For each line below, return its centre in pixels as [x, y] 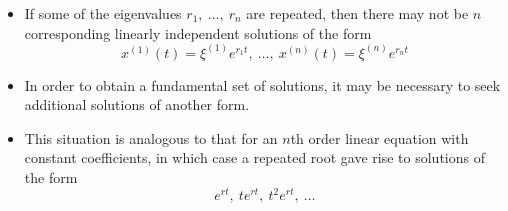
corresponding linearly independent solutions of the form [198, 32]
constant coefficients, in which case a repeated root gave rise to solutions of [254, 157]
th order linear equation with [379, 137]
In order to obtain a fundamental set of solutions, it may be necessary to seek [262, 84]
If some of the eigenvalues [103, 13]
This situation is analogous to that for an [151, 137]
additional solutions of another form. [137, 104]
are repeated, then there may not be [357, 13]
